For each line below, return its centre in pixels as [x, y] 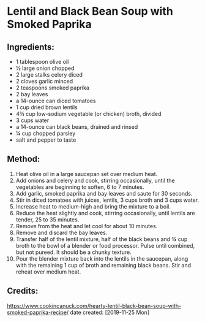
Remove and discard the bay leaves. [61, 232]
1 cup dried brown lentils [47, 107]
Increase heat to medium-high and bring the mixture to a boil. [93, 206]
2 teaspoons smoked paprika [52, 88]
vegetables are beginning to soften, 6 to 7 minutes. [80, 187]
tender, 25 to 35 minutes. [47, 220]
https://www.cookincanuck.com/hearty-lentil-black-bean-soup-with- [94, 305]
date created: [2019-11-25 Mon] [110, 312]
